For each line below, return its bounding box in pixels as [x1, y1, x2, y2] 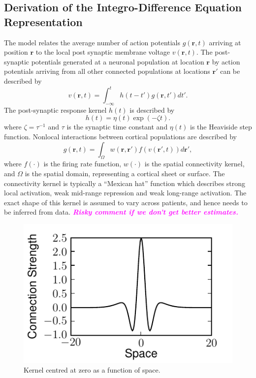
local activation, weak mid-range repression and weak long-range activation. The [4, 188, 247, 198]
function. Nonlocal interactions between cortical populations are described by [4, 131, 237, 142]
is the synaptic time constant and [66, 122, 168, 132]
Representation [4, 14, 83, 29]
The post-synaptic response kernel [4, 104, 107, 115]
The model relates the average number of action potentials [4, 37, 181, 47]
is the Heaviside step [190, 122, 252, 132]
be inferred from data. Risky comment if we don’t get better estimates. [4, 207, 238, 217]
